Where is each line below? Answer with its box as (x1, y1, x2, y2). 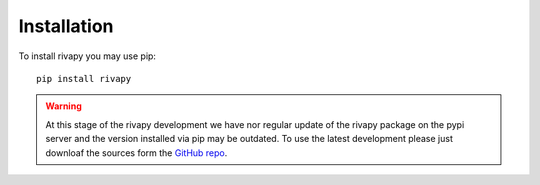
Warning (45, 100, 82, 112)
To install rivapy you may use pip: (18, 50, 157, 62)
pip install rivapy (36, 73, 132, 84)
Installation (18, 15, 114, 37)
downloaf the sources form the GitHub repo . (45, 146, 228, 159)
